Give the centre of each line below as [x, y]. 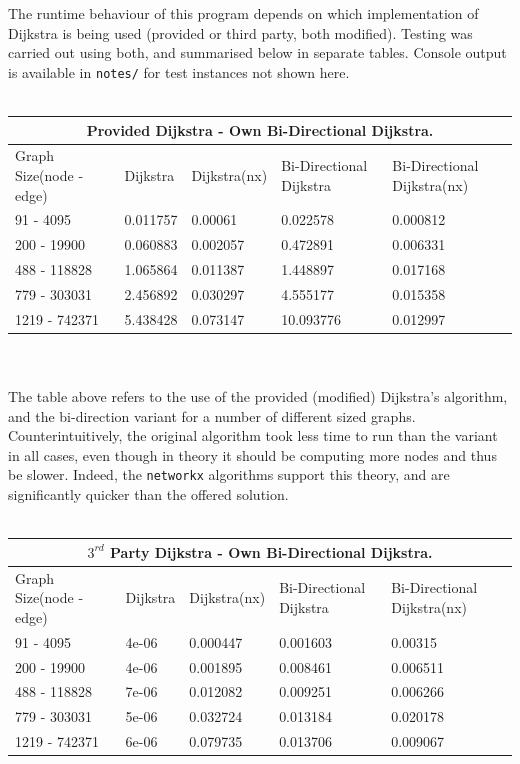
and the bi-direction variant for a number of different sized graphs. [212, 415]
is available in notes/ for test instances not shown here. [179, 71]
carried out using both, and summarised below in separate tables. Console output [257, 52]
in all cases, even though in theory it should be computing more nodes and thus [252, 454]
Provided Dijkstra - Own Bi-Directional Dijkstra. [260, 129]
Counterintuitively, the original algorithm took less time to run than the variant [253, 435]
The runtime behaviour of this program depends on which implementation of [243, 13]
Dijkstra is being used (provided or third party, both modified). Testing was [240, 32]
